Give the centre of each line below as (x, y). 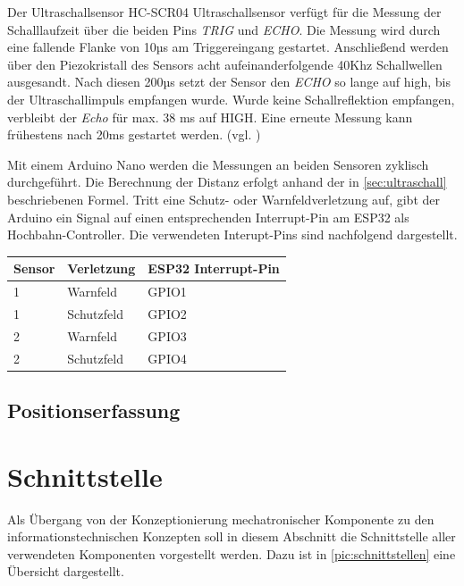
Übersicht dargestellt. (66, 571)
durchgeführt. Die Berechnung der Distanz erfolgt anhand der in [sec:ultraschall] (227, 182)
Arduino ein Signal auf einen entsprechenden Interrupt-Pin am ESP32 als (208, 217)
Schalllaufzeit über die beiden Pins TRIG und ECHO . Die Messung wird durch (224, 29)
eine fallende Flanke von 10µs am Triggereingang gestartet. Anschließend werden (228, 47)
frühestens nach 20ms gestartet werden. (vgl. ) (134, 134)
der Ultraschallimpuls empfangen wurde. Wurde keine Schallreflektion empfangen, (231, 99)
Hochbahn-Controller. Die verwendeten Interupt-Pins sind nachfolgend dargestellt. (232, 234)
